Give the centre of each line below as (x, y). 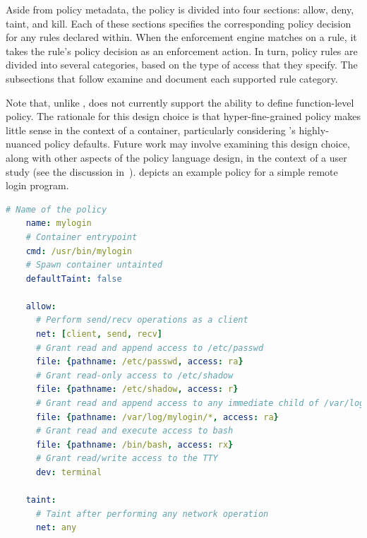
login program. (37, 185)
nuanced (24, 144)
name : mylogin (59, 223)
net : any (56, 528)
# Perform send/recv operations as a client (142, 320)
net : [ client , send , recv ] (99, 334)
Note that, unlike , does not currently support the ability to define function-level (180, 102)
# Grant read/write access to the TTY (127, 459)
